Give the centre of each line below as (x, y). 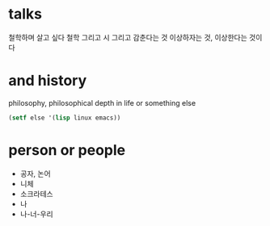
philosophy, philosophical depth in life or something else (102, 103)
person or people (67, 150)
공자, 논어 (35, 174)
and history (48, 81)
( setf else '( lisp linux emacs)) (65, 118)
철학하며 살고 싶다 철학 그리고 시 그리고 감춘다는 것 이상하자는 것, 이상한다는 (128, 37)
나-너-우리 (37, 214)
